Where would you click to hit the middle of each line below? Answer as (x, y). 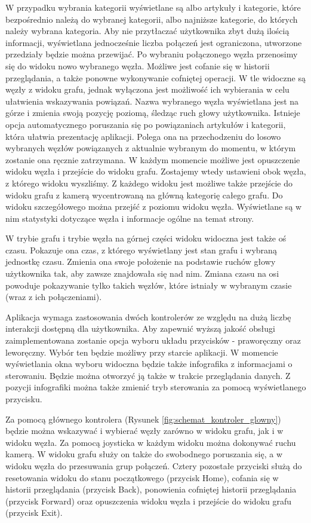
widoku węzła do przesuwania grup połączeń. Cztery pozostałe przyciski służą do (154, 465)
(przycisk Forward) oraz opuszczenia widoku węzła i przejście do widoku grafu (149, 501)
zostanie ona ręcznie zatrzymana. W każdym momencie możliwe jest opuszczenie (153, 159)
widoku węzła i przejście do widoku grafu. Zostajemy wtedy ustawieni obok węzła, (156, 171)
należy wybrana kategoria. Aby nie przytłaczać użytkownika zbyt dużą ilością (147, 31)
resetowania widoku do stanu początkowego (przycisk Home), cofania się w (142, 477)
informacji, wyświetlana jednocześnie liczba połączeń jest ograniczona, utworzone (154, 42)
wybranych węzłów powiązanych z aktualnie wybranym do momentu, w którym (151, 148)
